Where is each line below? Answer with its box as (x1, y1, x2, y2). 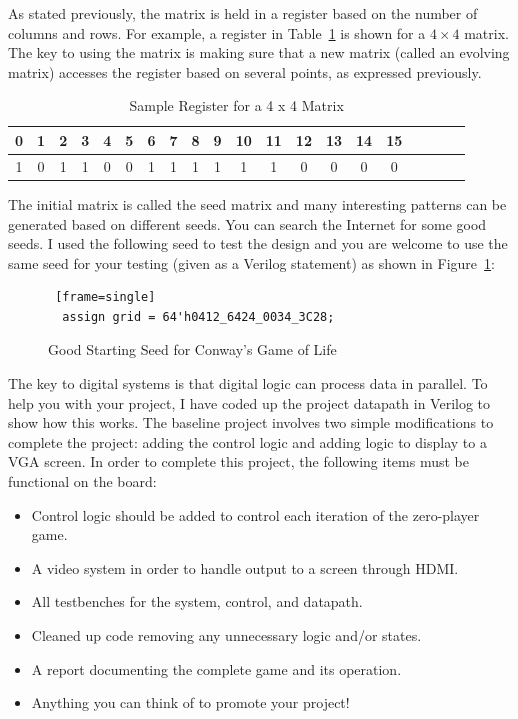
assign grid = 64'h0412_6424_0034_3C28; (62, 309, 335, 324)
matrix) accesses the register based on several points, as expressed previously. (8, 61, 482, 82)
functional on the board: (8, 471, 157, 492)
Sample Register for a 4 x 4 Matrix (129, 95, 344, 116)
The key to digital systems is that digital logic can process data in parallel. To (8, 373, 488, 394)
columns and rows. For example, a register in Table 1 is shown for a (8, 22, 426, 43)
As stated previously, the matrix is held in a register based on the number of (8, 3, 478, 23)
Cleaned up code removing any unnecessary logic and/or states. (31, 625, 422, 645)
